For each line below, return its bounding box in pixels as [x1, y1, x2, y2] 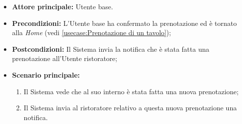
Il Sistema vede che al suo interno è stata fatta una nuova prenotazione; [23, 86, 239, 96]
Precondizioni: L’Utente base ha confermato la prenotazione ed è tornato [12, 18, 237, 28]
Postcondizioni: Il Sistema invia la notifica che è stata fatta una [12, 43, 209, 54]
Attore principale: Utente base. [12, 1, 113, 11]
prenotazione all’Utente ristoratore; [12, 53, 117, 63]
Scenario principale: [12, 69, 80, 80]
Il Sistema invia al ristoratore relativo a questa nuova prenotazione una [23, 103, 237, 113]
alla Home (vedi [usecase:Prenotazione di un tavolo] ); [12, 27, 171, 38]
